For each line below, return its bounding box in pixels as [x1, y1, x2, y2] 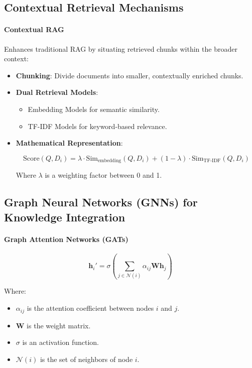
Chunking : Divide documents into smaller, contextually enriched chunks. [16, 70, 243, 80]
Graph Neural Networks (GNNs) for [4, 194, 198, 210]
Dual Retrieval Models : [16, 87, 98, 97]
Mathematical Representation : [16, 138, 123, 148]
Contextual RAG [4, 24, 64, 35]
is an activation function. [22, 337, 99, 347]
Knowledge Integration [4, 209, 125, 224]
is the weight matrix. [27, 320, 91, 330]
